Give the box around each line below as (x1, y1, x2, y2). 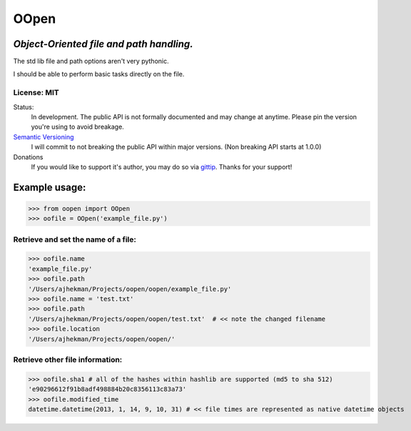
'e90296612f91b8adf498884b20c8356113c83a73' (28, 385, 187, 393)
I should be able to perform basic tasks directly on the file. (13, 70, 185, 79)
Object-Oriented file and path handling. (13, 38, 193, 50)
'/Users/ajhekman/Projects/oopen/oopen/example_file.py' (28, 284, 232, 293)
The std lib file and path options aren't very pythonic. (13, 57, 169, 66)
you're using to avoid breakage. (31, 122, 124, 132)
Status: (13, 102, 34, 111)
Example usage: (13, 181, 86, 193)
